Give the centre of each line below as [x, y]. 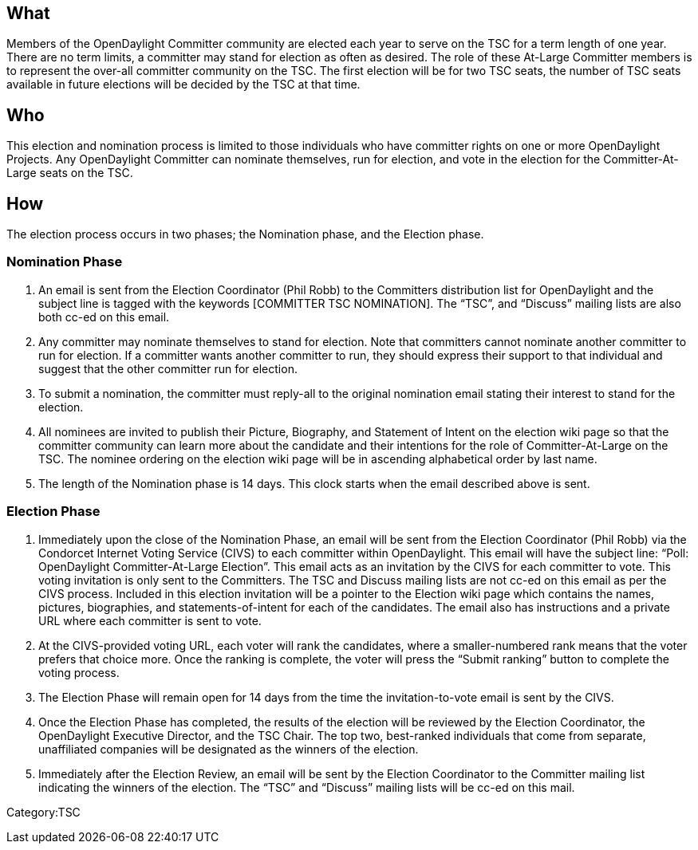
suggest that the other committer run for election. [168, 368]
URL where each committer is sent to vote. [150, 620]
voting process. [79, 672]
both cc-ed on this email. [104, 317]
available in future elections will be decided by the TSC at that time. [183, 85]
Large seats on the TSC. [70, 173]
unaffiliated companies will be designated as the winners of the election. [229, 749]
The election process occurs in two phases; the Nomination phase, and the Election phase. [245, 234]
